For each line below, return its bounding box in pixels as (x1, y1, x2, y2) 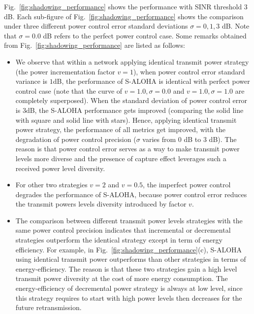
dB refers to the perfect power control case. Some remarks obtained (43, 30, 247, 40)
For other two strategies (15, 179, 88, 190)
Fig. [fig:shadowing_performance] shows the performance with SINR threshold (4, 1, 242, 11)
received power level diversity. (15, 163, 105, 173)
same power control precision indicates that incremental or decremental (15, 225, 231, 235)
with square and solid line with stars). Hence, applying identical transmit (15, 114, 237, 125)
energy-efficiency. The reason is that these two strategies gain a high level (15, 263, 237, 274)
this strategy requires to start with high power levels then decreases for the (15, 292, 242, 303)
